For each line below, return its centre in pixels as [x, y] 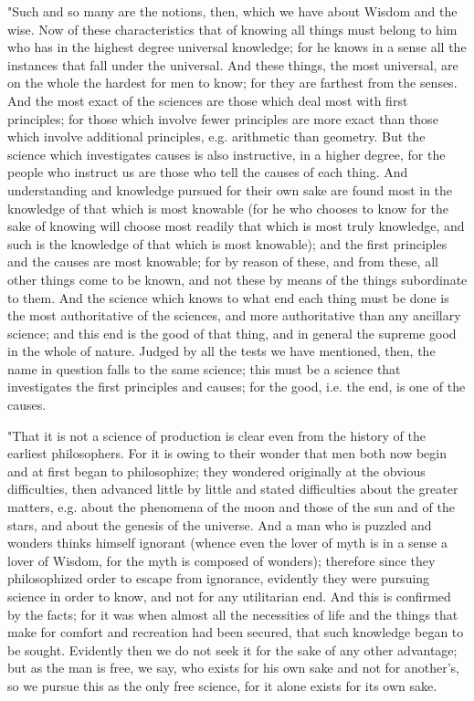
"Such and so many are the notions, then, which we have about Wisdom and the [232, 11]
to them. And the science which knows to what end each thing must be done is [228, 297]
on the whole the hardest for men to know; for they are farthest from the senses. [232, 83]
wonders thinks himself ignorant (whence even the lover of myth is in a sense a [227, 543]
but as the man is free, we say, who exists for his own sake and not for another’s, [234, 668]
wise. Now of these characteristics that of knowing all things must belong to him [232, 29]
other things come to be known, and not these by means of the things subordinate [237, 279]
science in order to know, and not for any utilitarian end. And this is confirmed [229, 596]
